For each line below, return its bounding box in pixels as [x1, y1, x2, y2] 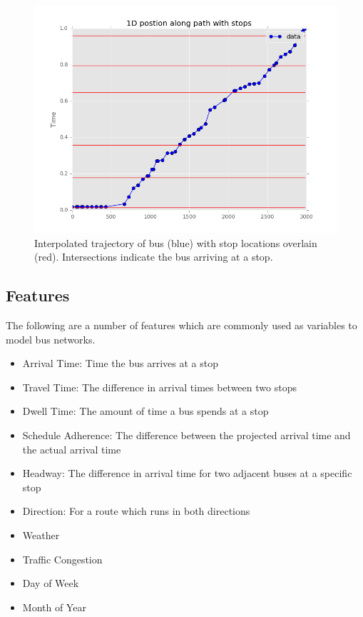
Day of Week [22, 576, 79, 591]
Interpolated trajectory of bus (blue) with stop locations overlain [34, 235, 317, 250]
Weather [22, 527, 60, 542]
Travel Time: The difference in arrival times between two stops [22, 379, 297, 394]
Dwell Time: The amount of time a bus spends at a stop [22, 403, 269, 418]
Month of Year [22, 599, 86, 614]
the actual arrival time [22, 441, 121, 456]
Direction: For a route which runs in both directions [22, 503, 250, 518]
